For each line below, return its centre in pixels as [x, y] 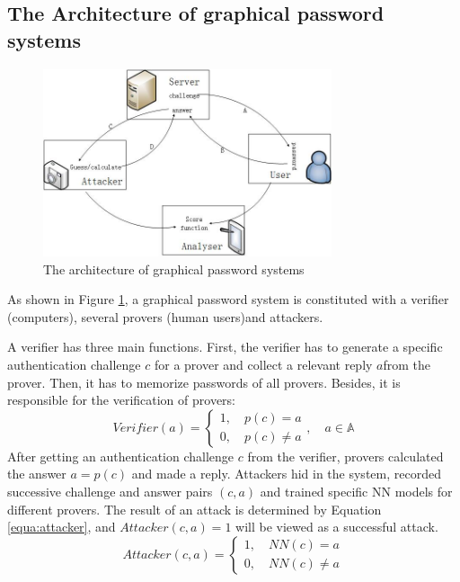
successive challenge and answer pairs [110, 491]
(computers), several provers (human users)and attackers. [165, 316]
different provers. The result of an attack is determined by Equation [195, 509]
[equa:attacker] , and [62, 527]
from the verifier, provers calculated [345, 456]
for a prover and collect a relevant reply [263, 365]
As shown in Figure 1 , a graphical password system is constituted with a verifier [228, 299]
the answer [37, 474]
